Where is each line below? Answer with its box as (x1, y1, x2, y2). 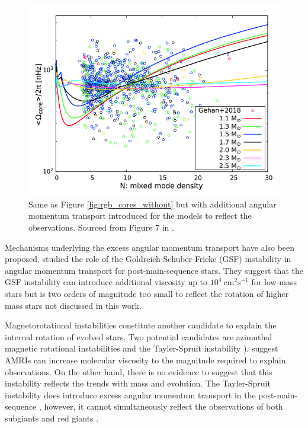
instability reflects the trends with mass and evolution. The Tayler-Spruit (5, 377, 271, 389)
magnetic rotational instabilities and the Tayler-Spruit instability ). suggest (5, 342, 278, 354)
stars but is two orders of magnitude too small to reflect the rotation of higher (5, 287, 289, 299)
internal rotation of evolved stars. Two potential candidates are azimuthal (5, 330, 272, 343)
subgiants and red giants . (5, 411, 99, 424)
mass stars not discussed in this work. (5, 299, 142, 311)
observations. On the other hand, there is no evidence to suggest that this (5, 365, 272, 378)
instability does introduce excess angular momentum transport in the (5, 388, 256, 401)
